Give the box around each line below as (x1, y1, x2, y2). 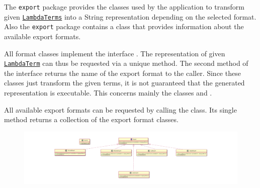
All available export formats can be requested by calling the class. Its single (4, 104, 237, 115)
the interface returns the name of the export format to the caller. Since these (4, 67, 241, 78)
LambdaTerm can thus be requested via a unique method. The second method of (4, 58, 248, 68)
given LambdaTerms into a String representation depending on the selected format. (4, 11, 256, 22)
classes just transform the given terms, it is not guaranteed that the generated (4, 77, 245, 88)
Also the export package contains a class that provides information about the (4, 21, 244, 32)
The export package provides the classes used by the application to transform (4, 2, 244, 12)
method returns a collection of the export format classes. (4, 114, 179, 125)
